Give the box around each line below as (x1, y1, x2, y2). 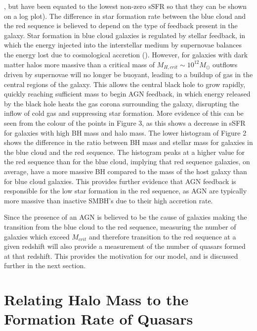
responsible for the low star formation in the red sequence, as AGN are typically (4, 186, 247, 196)
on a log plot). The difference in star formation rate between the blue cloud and (4, 10, 246, 21)
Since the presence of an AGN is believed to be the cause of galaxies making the (4, 212, 247, 222)
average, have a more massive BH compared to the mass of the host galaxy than (4, 166, 247, 176)
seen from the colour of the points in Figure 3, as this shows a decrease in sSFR (4, 117, 246, 128)
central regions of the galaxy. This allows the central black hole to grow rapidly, (4, 79, 246, 89)
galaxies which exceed (4, 231, 70, 241)
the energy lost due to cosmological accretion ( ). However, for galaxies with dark (4, 49, 248, 59)
